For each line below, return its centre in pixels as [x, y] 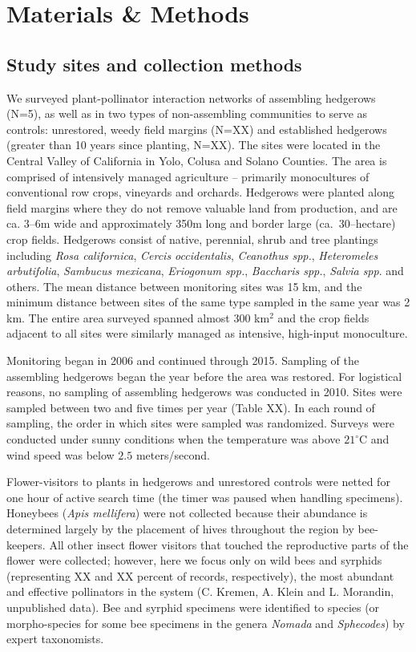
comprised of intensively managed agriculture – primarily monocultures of [188, 176]
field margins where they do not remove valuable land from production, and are [202, 207]
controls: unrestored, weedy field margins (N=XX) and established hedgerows [197, 129]
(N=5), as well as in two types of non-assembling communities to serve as [187, 113]
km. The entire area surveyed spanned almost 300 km [138, 317]
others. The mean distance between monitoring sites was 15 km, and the [184, 286]
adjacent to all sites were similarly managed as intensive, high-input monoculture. [207, 333]
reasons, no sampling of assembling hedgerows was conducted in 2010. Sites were [204, 392]
